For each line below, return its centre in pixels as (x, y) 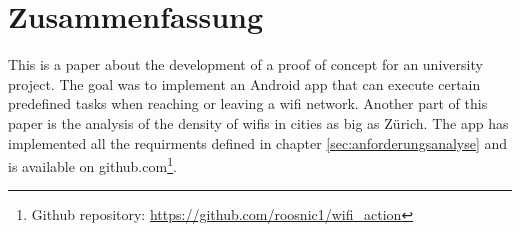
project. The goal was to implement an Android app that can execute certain (244, 83)
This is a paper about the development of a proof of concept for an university (245, 64)
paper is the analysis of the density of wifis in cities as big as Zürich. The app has (258, 122)
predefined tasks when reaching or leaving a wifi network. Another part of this (248, 103)
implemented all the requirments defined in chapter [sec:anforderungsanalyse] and (258, 142)
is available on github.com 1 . (92, 164)
